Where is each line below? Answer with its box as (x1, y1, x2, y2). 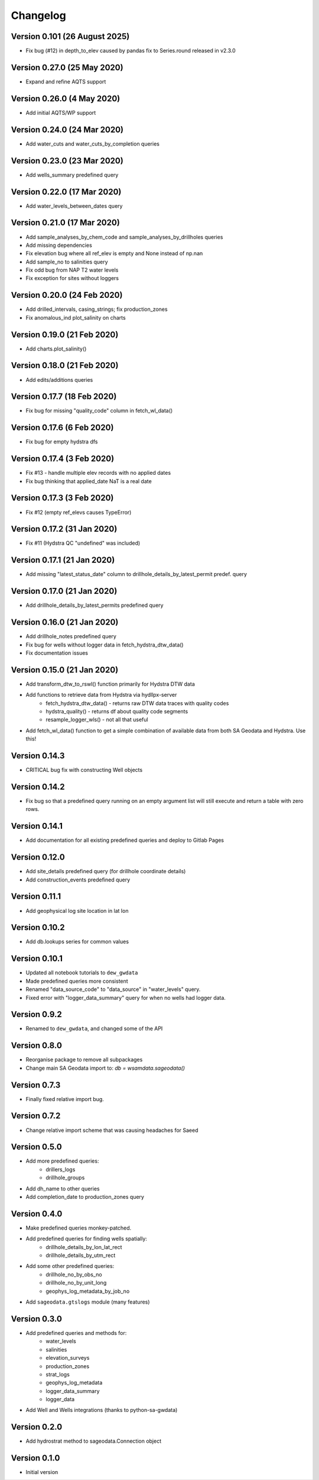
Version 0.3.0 (11, 1314, 62, 1324)
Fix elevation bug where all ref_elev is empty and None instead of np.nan (25, 250, 203, 257)
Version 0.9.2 (11, 1009, 62, 1019)
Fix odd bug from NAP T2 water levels (25, 266, 119, 274)
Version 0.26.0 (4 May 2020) (11, 94, 121, 104)
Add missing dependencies (25, 242, 93, 249)
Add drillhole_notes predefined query (25, 633, 116, 640)
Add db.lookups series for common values (25, 938, 129, 945)
